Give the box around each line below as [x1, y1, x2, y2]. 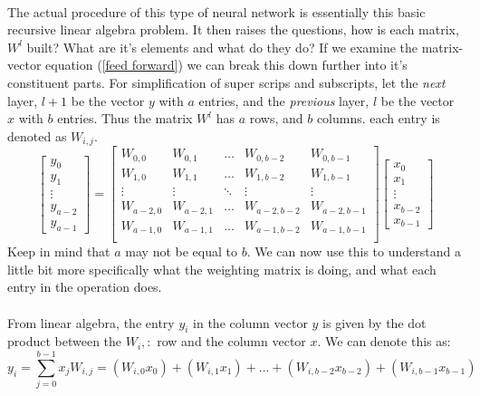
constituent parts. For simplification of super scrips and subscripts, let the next [7, 72, 446, 92]
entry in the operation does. [7, 277, 162, 296]
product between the [7, 332, 122, 351]
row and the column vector [157, 332, 306, 351]
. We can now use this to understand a [246, 242, 461, 261]
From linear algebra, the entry [7, 313, 175, 332]
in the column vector [193, 313, 308, 332]
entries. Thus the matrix [57, 109, 193, 128]
